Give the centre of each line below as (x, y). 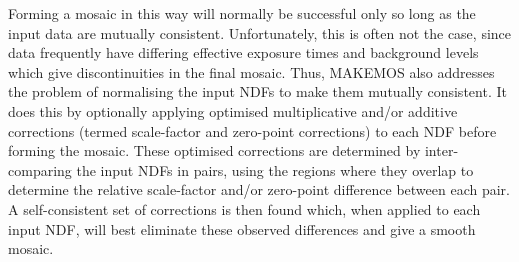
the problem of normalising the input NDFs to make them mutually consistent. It (257, 91)
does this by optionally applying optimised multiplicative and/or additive (233, 110)
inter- (441, 150)
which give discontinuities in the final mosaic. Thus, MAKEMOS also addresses (251, 71)
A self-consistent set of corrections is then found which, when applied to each (244, 208)
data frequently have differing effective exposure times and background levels (243, 52)
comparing (40, 169)
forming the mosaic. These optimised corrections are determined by (214, 150)
